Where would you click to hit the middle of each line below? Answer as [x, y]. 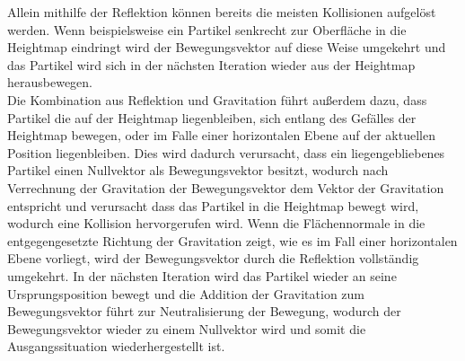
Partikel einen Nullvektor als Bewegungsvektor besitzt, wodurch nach [198, 170]
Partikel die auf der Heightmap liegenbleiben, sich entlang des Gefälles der [212, 117]
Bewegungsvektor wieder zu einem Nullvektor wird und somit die [187, 328]
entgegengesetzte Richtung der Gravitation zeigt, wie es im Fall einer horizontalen [232, 240]
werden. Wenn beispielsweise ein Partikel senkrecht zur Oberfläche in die [207, 29]
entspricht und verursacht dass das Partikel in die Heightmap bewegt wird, [213, 205]
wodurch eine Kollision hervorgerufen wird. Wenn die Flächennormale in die [216, 223]
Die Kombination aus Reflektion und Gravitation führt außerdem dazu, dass [217, 99]
